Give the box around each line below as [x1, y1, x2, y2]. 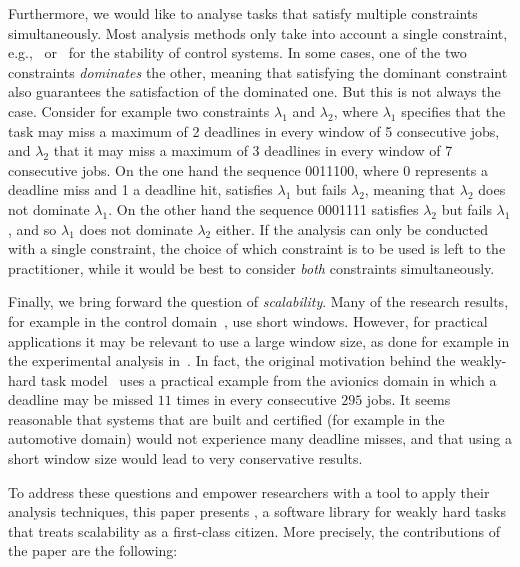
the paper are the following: [8, 540, 178, 561]
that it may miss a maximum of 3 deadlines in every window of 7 [53, 140, 453, 161]
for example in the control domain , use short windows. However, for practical [8, 310, 488, 331]
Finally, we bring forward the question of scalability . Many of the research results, [8, 291, 509, 312]
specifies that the [401, 100, 506, 121]
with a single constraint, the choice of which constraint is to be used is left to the [8, 238, 506, 259]
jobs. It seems [366, 389, 451, 410]
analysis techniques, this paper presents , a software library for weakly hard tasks [8, 501, 506, 522]
